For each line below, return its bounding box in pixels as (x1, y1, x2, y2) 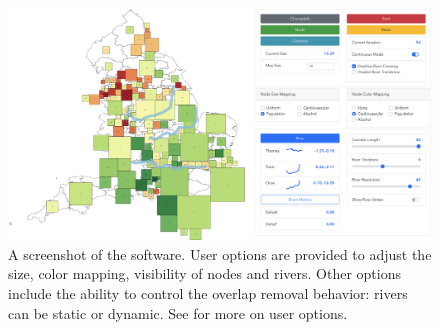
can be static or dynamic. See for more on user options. (8, 302, 348, 323)
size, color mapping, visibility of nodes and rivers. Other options (8, 263, 401, 284)
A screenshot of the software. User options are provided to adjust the (8, 243, 432, 264)
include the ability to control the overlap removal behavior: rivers (8, 283, 408, 304)
